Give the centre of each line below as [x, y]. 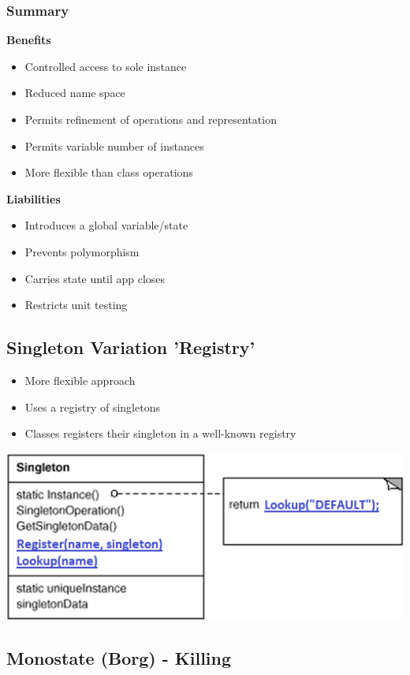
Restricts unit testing [76, 305]
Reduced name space [75, 93]
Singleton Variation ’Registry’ [131, 347]
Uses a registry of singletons [92, 406]
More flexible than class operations [109, 172]
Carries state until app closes [95, 278]
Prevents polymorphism [82, 251]
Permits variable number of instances [114, 145]
